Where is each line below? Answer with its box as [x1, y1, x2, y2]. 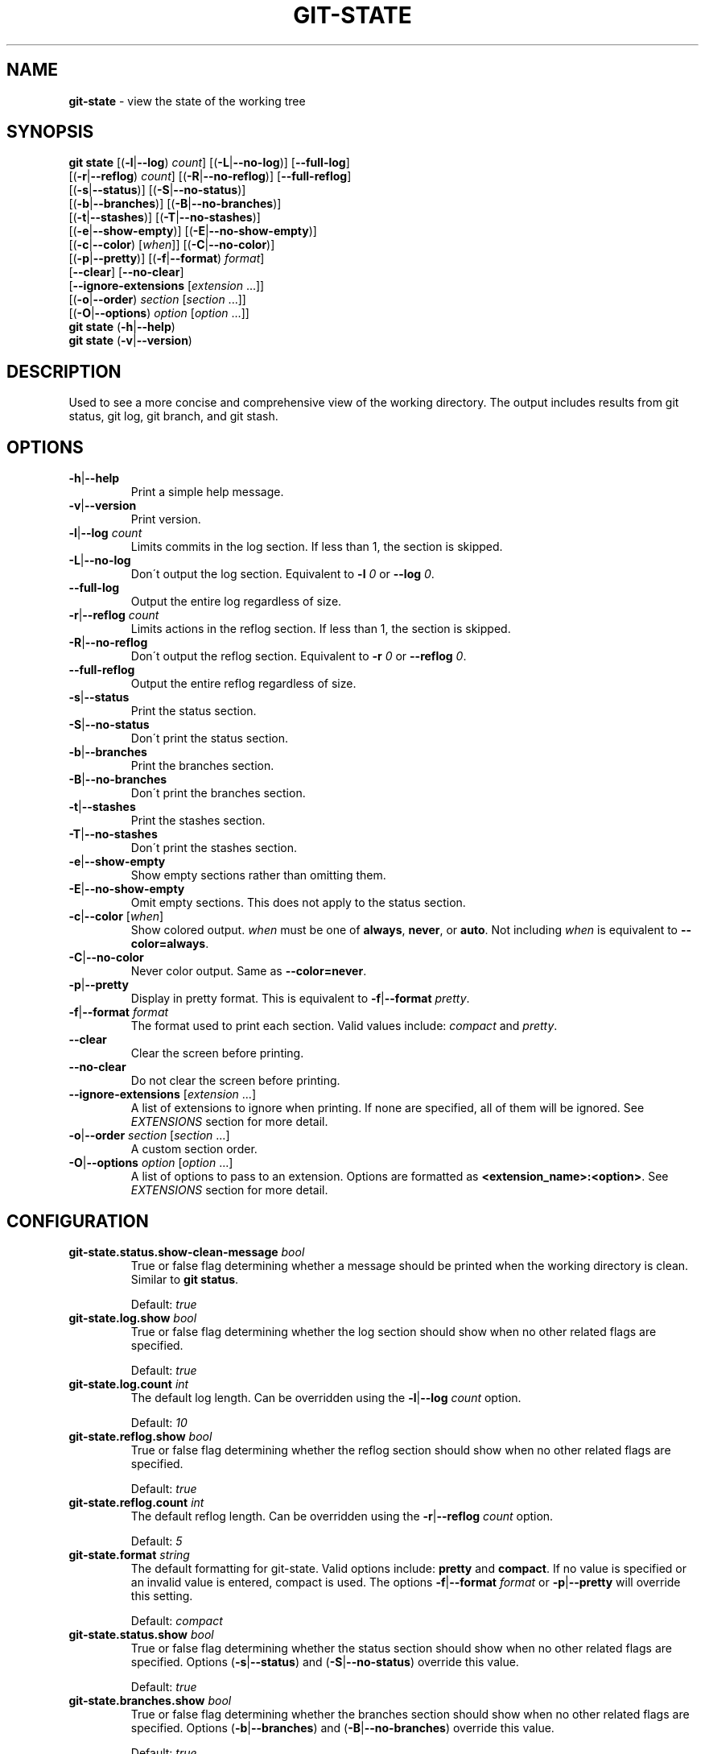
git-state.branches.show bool [68, 1693, 232, 1707]
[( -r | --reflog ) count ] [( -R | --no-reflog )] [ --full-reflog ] [68, 169, 352, 184]
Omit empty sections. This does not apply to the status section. [130, 896, 466, 910]
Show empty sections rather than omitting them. [130, 868, 386, 883]
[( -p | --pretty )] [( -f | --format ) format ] [68, 251, 265, 266]
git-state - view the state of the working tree [68, 93, 306, 108]
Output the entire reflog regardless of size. [130, 676, 357, 691]
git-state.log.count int [68, 1376, 189, 1391]
